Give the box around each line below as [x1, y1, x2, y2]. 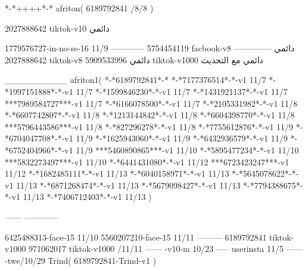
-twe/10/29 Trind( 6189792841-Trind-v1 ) [5, 254, 157, 266]
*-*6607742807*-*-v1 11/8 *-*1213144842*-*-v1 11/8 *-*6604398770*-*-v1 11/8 [5, 109, 295, 121]
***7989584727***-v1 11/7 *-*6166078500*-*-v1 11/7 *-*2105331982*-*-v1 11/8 [5, 97, 298, 109]
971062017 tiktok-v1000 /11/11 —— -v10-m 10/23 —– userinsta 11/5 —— [29, 242, 303, 255]
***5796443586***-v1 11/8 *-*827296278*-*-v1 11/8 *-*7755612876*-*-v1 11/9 [5, 120, 294, 133]
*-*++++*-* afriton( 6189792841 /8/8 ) [5, 2, 154, 14]
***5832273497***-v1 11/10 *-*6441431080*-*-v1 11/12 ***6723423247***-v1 [5, 155, 290, 168]
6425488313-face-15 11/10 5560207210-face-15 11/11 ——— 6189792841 [5, 230, 267, 243]
